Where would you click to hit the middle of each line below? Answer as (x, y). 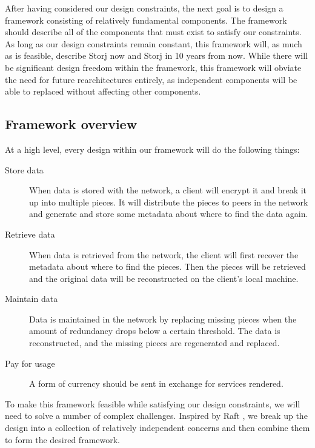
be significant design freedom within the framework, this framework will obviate (153, 67)
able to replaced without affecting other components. (103, 91)
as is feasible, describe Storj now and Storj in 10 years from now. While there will (156, 55)
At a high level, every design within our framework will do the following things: (152, 149)
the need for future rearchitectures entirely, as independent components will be (151, 79)
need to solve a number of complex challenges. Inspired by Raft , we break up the (156, 416)
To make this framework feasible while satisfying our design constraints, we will (153, 403)
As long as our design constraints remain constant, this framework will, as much (154, 43)
